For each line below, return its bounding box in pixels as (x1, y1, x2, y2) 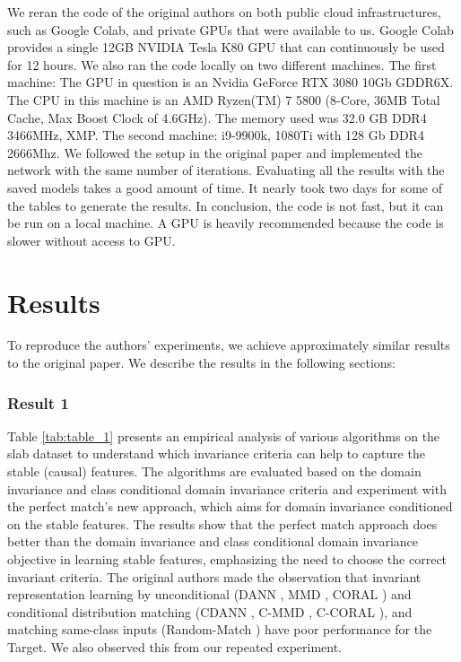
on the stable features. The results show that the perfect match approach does (7, 514, 438, 533)
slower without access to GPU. (7, 231, 176, 249)
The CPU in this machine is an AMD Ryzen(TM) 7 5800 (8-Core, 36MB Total (7, 90, 440, 109)
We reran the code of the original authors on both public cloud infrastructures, (7, 3, 441, 21)
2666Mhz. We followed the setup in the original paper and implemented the (7, 143, 422, 161)
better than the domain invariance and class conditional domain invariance (7, 532, 419, 551)
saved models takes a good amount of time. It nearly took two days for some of (7, 178, 442, 196)
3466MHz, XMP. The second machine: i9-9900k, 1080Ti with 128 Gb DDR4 (7, 126, 424, 144)
